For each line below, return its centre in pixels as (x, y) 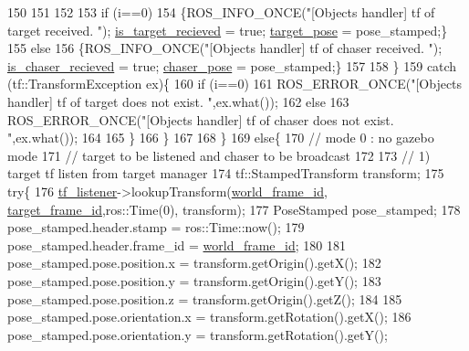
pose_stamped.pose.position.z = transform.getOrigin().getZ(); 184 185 (205, 298)
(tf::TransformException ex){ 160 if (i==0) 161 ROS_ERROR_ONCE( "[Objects (235, 84)
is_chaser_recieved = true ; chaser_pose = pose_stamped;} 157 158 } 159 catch (232, 65)
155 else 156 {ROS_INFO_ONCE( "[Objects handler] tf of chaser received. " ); (225, 48)
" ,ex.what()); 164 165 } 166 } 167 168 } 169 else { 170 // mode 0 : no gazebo (221, 138)
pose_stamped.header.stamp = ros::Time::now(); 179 (156, 227)
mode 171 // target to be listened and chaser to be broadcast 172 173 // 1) (219, 155)
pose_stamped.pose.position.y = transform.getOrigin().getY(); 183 (194, 280)
